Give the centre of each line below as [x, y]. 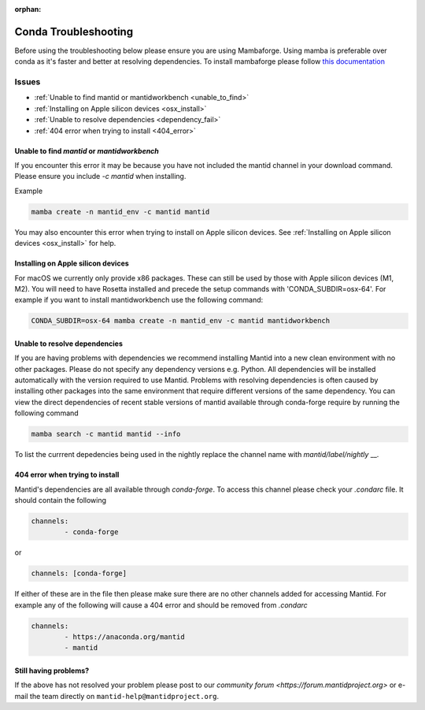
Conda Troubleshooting [74, 32]
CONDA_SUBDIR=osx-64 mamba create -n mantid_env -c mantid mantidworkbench [181, 321]
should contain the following [60, 500]
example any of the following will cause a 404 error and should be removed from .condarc [161, 605]
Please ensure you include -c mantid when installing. [100, 177]
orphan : [28, 9]
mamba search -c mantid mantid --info [106, 434]
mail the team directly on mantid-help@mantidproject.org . [117, 696]
